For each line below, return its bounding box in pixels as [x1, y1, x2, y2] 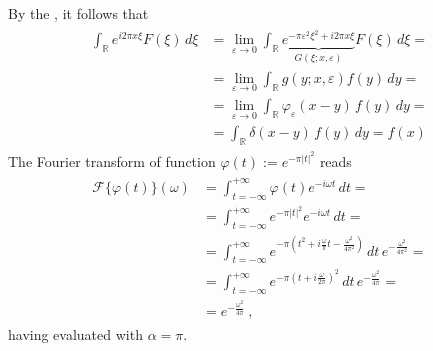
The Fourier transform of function [8, 150, 216, 171]
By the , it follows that [8, 3, 149, 23]
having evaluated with [8, 324, 143, 345]
